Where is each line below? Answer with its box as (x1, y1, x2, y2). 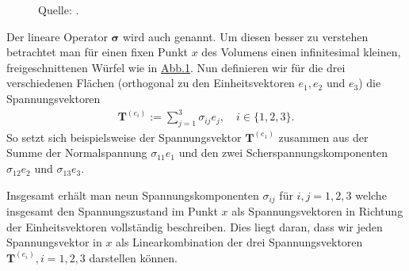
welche (355, 186, 387, 203)
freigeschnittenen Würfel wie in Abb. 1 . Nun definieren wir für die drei (6, 59, 346, 75)
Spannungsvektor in (6, 234, 102, 250)
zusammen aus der (278, 128, 369, 145)
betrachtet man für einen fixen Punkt (6, 44, 188, 60)
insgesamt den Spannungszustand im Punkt (6, 203, 218, 219)
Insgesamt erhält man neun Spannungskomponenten (6, 186, 259, 203)
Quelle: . (38, 2, 79, 17)
